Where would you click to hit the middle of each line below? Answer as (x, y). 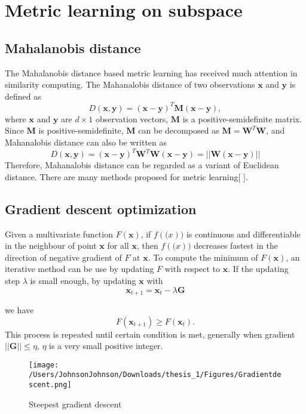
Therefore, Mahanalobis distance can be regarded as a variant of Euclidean (142, 165)
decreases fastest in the (236, 245)
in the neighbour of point (51, 245)
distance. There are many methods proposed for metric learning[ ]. (126, 176)
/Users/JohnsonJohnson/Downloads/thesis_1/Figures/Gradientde (155, 375)
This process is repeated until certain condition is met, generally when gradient (150, 334)
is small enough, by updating (83, 280)
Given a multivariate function (59, 234)
